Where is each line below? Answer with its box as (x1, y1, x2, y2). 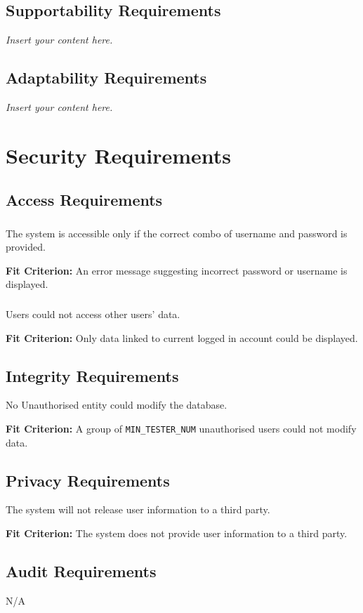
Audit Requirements (6, 560, 157, 581)
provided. (6, 239, 46, 254)
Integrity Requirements (6, 364, 179, 386)
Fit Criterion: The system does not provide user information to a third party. (6, 526, 348, 540)
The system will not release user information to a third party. (6, 502, 270, 517)
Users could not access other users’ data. (6, 306, 180, 321)
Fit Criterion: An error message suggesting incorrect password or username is (6, 263, 348, 277)
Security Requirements (6, 140, 231, 169)
